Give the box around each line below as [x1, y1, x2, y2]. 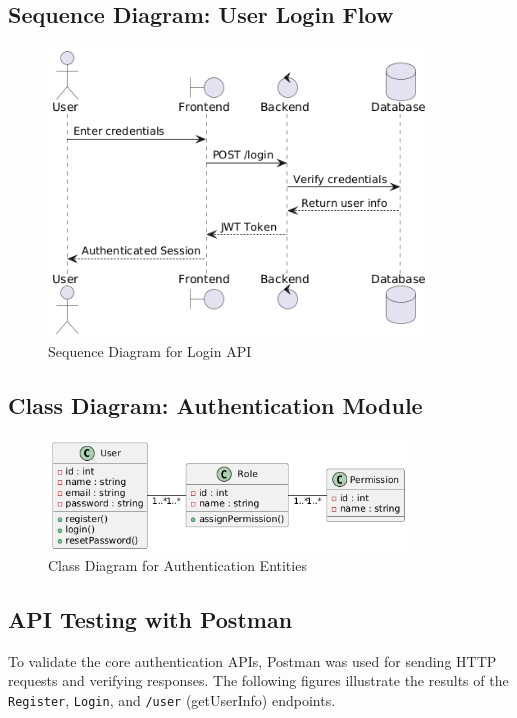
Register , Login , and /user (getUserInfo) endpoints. [8, 690, 336, 711]
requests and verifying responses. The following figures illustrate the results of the [8, 670, 509, 691]
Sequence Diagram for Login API [48, 341, 252, 362]
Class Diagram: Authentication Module [8, 390, 423, 421]
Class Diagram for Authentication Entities [48, 555, 307, 576]
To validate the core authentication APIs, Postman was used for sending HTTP [8, 650, 497, 671]
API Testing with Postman [8, 604, 293, 635]
